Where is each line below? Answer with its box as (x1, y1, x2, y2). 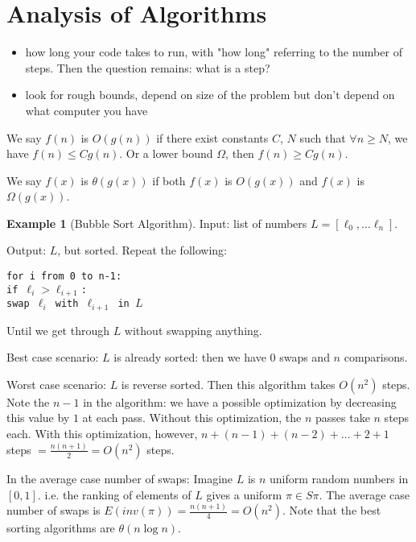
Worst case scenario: (6, 375, 106, 392)
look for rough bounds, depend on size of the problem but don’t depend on (25, 86, 395, 103)
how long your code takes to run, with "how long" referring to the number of (25, 43, 402, 60)
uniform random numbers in (270, 470, 409, 486)
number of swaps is (6, 502, 101, 519)
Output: (6, 242, 47, 259)
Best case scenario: (6, 349, 99, 366)
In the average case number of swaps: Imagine (6, 470, 233, 486)
